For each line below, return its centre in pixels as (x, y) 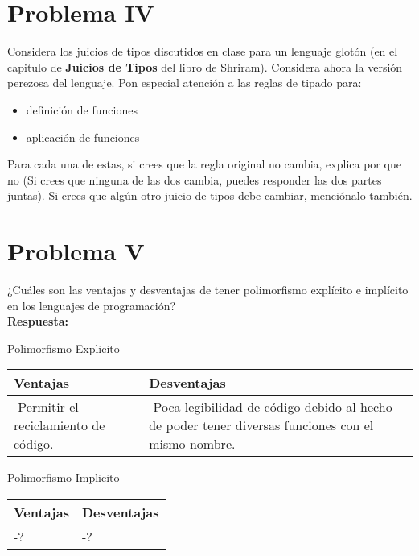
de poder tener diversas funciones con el (261, 425)
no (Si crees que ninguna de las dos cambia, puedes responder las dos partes (195, 179)
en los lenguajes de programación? (92, 305)
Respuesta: (38, 321)
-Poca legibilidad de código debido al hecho (271, 407)
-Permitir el (46, 407)
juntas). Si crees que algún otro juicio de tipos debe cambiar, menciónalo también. (210, 195)
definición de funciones (82, 109)
